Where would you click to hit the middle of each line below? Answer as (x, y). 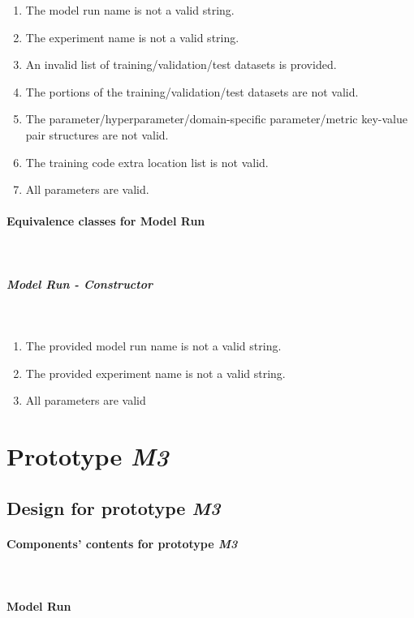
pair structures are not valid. (97, 134)
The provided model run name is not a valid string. (153, 346)
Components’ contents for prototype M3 (122, 543)
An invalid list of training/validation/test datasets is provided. (181, 64)
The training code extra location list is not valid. (147, 162)
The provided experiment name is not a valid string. (155, 373)
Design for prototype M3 (114, 507)
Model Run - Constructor (80, 283)
